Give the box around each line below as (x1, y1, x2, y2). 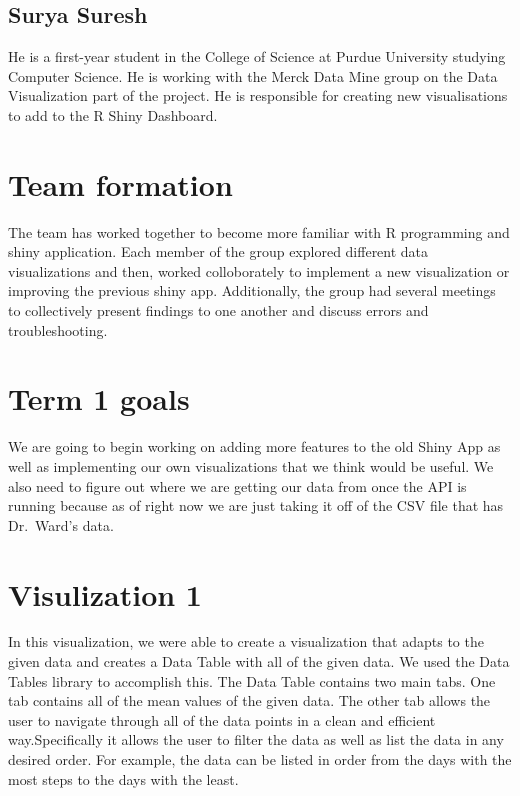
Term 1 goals (8, 378, 190, 419)
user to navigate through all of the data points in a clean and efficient (8, 709, 436, 730)
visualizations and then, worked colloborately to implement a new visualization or (8, 260, 510, 281)
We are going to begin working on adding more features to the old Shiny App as (8, 436, 501, 457)
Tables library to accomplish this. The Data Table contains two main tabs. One (8, 670, 496, 691)
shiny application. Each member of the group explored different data (8, 241, 429, 262)
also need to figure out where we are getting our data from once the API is (8, 475, 467, 496)
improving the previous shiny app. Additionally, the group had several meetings (8, 280, 496, 301)
